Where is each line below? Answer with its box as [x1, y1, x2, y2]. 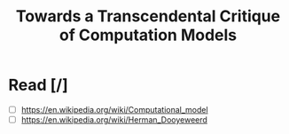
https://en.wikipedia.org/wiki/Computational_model [20, 104, 209, 114]
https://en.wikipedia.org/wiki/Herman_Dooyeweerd [20, 114, 207, 125]
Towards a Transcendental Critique [15, 6, 281, 27]
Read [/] [8, 75, 68, 95]
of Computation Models [59, 25, 238, 45]
